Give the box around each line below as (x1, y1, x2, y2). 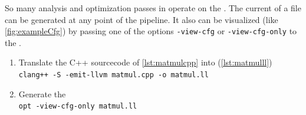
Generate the (18, 87, 66, 100)
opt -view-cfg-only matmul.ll (18, 102, 137, 111)
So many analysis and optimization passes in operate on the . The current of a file (5, 2, 301, 14)
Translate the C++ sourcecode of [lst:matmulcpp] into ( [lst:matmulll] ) (18, 56, 272, 68)
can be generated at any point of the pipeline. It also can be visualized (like (5, 13, 278, 25)
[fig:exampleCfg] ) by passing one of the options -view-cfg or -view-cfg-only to (5, 25, 297, 37)
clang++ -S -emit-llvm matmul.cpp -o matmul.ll (18, 71, 209, 80)
